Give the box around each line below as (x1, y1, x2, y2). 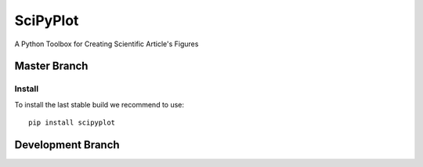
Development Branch (14, 138, 121, 151)
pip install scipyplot (28, 118, 116, 127)
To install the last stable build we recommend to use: (14, 100, 184, 109)
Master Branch (14, 60, 89, 73)
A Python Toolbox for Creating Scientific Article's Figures (14, 39, 199, 49)
